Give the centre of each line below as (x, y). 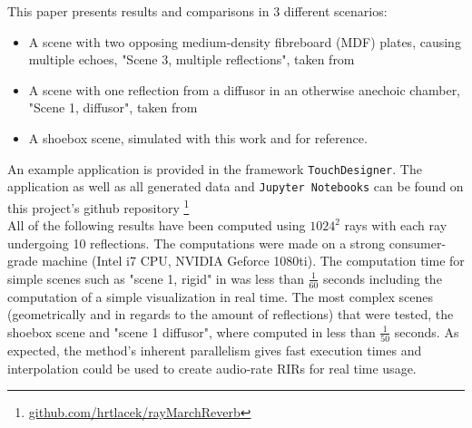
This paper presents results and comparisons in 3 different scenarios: (197, 11)
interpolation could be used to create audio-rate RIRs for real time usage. (212, 368)
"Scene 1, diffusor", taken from (113, 107)
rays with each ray (396, 225)
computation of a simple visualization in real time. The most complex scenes (220, 296)
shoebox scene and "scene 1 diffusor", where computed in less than (192, 331)
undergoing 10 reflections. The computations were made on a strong (197, 243)
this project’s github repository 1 (98, 206)
